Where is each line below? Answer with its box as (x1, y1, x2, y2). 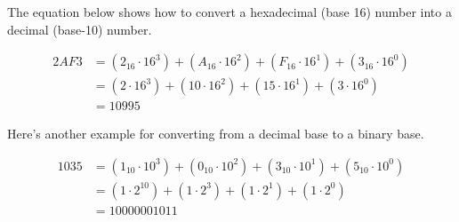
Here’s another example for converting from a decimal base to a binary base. (7, 124, 424, 143)
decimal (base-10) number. (7, 20, 152, 38)
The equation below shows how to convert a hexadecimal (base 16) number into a (7, 3, 452, 20)
